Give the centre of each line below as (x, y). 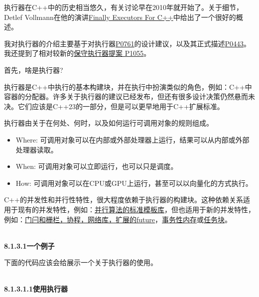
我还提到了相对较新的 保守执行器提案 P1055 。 (77, 53)
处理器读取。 (37, 149)
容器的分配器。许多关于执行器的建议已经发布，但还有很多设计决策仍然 (119, 96)
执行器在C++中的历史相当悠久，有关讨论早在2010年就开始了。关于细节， (124, 7)
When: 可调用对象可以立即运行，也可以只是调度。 (97, 166)
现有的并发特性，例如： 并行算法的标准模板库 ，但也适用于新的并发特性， (136, 209)
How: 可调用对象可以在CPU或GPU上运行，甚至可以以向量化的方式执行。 (134, 183)
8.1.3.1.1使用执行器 (36, 289)
